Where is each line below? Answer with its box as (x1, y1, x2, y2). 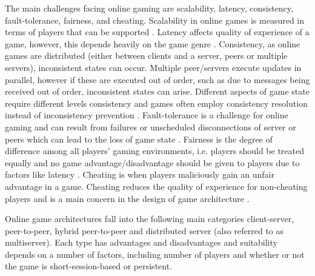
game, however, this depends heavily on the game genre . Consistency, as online (5, 37, 300, 50)
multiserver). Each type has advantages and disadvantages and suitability (5, 236, 277, 249)
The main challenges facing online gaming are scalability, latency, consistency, (5, 2, 293, 14)
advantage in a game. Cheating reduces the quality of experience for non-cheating (5, 180, 308, 192)
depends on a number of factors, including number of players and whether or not (5, 247, 305, 260)
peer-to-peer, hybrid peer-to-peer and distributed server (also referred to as (5, 224, 284, 237)
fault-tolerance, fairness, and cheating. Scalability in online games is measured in (5, 13, 305, 26)
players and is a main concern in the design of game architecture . (5, 192, 250, 204)
